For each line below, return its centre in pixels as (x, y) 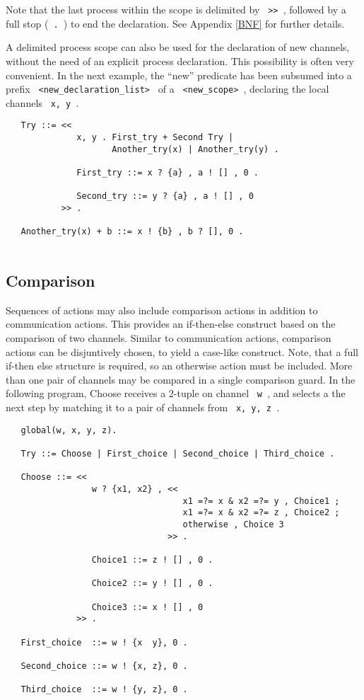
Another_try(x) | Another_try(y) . (195, 149)
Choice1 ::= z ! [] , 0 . (152, 560)
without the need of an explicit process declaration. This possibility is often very (180, 61)
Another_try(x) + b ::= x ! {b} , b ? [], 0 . (132, 232)
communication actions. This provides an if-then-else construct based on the (171, 324)
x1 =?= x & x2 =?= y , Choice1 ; (261, 501)
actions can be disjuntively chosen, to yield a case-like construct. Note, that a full (182, 351)
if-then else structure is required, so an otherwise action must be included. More (179, 366)
